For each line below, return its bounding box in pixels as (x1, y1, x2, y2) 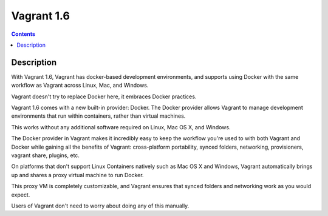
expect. (11, 191, 30, 198)
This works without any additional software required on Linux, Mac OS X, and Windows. (11, 123, 231, 130)
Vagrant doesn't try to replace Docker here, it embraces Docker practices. (11, 93, 197, 100)
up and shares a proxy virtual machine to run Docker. (11, 171, 144, 178)
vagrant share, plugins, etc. (11, 152, 80, 159)
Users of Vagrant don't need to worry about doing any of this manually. (11, 202, 190, 209)
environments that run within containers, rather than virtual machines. (11, 112, 186, 120)
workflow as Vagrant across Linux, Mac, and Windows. (11, 82, 149, 89)
